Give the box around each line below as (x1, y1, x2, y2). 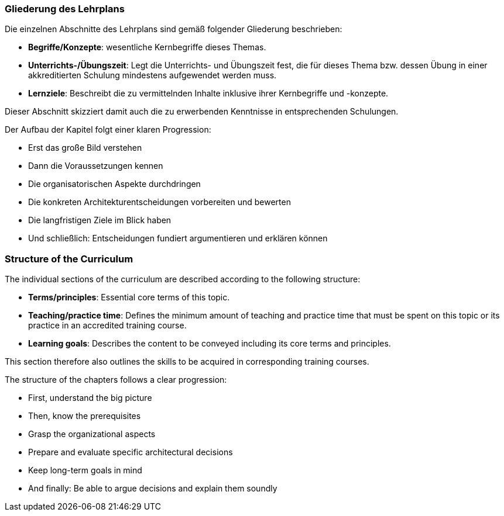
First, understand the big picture (28, 393, 152, 403)
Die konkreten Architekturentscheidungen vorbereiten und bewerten (28, 197, 291, 207)
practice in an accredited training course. (28, 320, 187, 331)
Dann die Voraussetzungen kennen (28, 161, 163, 171)
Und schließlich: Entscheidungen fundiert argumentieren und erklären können (28, 233, 328, 244)
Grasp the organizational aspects (28, 429, 156, 439)
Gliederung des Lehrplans (5, 3, 125, 15)
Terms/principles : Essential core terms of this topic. (28, 292, 230, 303)
